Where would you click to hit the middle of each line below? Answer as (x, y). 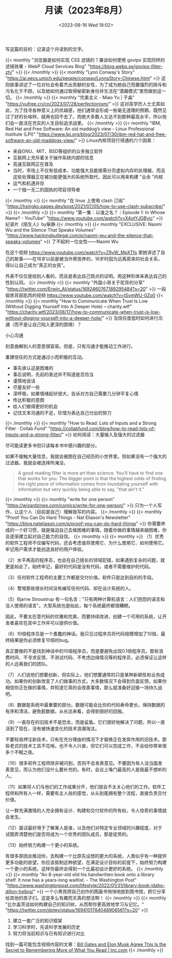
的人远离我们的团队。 (28, 663)
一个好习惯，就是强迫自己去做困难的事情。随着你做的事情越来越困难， (88, 530)
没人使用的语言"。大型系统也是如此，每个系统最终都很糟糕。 (69, 606)
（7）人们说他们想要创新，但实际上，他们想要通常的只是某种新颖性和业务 (83, 675)
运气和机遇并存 (28, 183)
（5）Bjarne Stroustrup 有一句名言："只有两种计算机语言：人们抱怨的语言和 (85, 599)
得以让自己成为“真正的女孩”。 (37, 265)
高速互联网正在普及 (33, 164)
